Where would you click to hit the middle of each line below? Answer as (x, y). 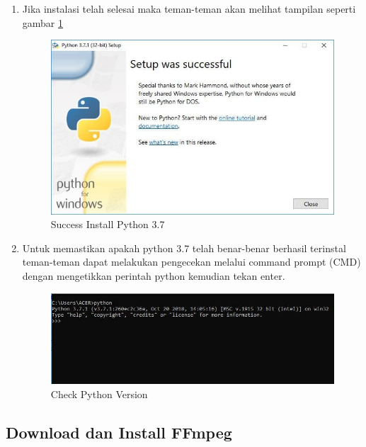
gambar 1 (43, 22)
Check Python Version (99, 394)
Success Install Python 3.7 (108, 224)
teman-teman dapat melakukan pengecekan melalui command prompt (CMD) (191, 262)
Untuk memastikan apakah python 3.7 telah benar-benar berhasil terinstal (184, 248)
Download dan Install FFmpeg (119, 432)
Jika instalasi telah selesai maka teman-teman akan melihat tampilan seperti (189, 9)
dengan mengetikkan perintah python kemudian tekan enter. (154, 275)
